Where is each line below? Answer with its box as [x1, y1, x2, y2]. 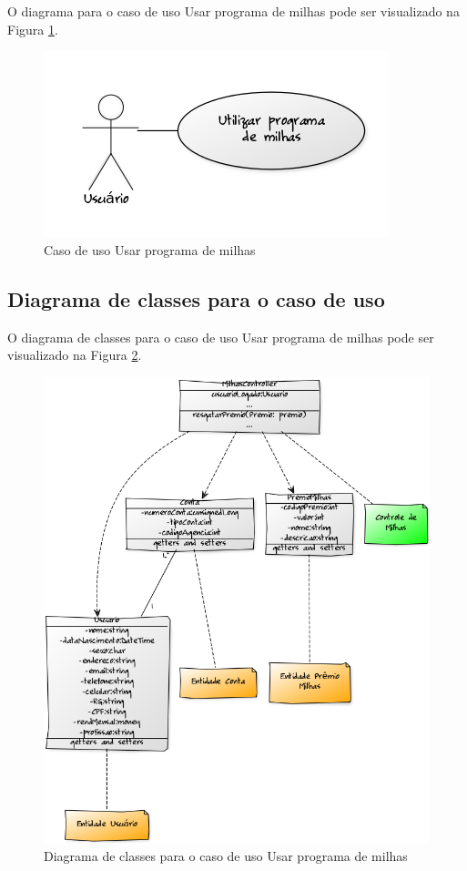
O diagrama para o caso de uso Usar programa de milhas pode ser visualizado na [7, 2, 460, 20]
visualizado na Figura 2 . [7, 345, 142, 364]
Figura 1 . [7, 19, 58, 38]
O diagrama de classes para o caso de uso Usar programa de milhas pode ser [7, 327, 434, 346]
